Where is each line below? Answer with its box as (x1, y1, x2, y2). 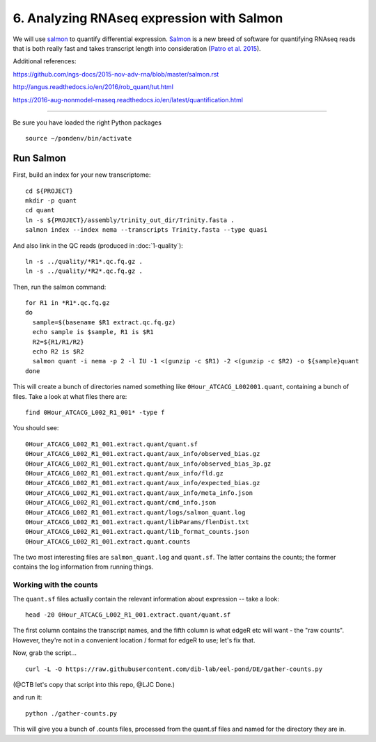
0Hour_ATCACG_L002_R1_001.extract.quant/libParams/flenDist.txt (25, 518, 250, 526)
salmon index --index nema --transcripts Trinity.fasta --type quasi (25, 226, 268, 234)
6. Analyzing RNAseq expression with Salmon (13, 10, 283, 26)
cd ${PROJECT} (25, 187, 73, 195)
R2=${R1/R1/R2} (32, 338, 84, 346)
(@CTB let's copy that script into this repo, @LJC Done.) (13, 680, 175, 688)
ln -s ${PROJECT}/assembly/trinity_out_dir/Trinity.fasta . (25, 216, 235, 224)
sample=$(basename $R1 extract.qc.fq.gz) (32, 318, 176, 326)
